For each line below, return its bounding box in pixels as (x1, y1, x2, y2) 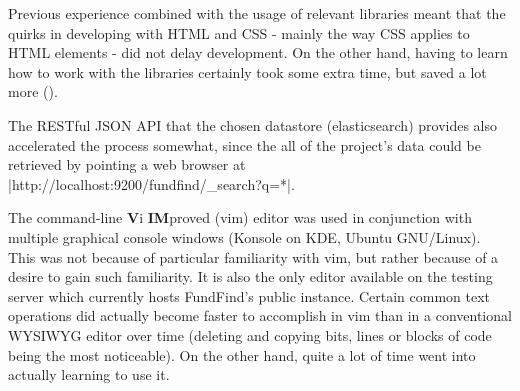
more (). (8, 81, 58, 102)
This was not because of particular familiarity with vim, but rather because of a (8, 246, 499, 267)
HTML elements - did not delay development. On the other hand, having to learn (8, 42, 508, 63)
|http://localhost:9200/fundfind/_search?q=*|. (8, 173, 295, 194)
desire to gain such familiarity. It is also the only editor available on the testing (8, 266, 493, 287)
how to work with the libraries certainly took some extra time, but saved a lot (8, 61, 487, 82)
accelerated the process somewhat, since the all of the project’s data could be (8, 134, 481, 155)
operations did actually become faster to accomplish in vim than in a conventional (8, 305, 512, 326)
